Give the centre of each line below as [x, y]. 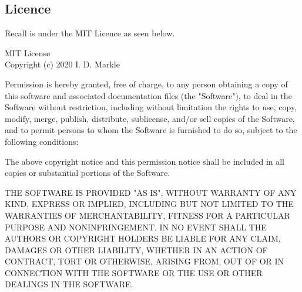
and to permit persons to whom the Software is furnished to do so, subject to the [151, 130]
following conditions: [42, 141]
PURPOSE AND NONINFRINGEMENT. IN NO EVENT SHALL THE [136, 227]
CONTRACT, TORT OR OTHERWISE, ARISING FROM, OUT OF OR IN [145, 261]
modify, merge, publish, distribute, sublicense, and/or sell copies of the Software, [150, 118]
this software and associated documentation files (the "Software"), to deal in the [148, 95]
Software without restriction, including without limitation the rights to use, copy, [151, 107]
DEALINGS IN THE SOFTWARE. [69, 284]
